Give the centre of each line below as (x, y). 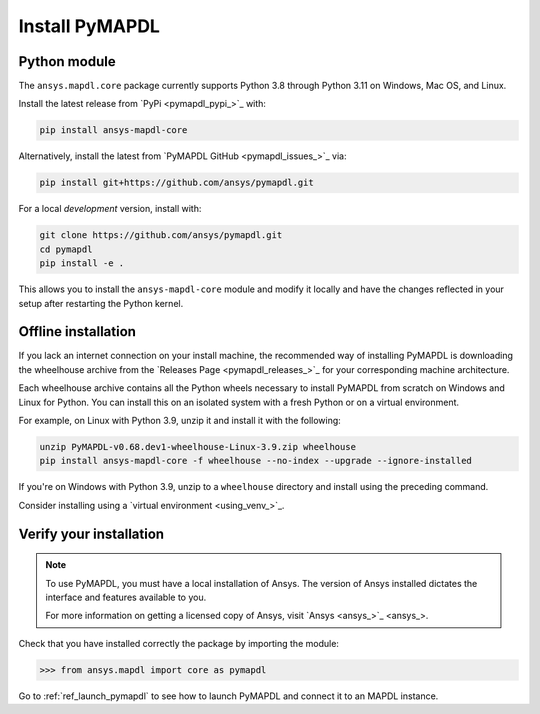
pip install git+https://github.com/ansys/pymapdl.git (176, 183)
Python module (67, 61)
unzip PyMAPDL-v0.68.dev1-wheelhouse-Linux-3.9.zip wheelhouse (198, 446)
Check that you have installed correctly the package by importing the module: (179, 643)
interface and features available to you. (126, 597)
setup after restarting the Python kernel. (101, 303)
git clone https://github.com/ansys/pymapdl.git (161, 235)
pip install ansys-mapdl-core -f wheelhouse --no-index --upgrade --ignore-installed (255, 461)
